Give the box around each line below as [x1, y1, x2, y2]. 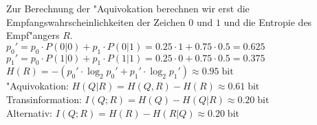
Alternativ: [6, 105, 52, 120]
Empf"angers [6, 28, 60, 42]
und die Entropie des [223, 14, 312, 29]
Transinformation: [6, 92, 82, 106]
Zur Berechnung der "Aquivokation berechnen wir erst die [6, 1, 250, 15]
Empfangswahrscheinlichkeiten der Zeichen [6, 14, 186, 29]
